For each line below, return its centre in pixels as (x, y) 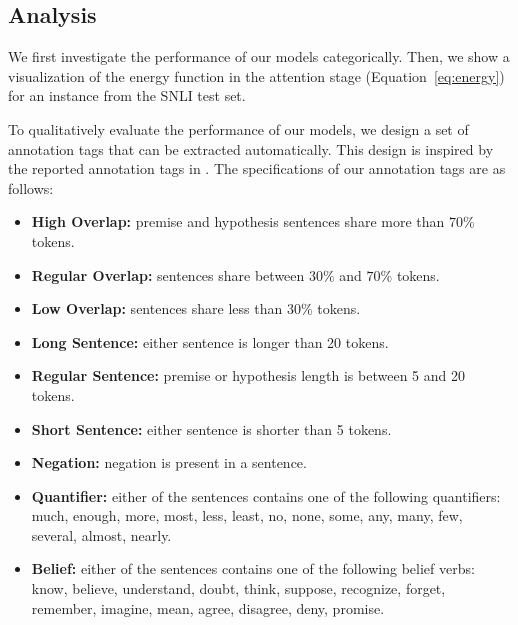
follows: (31, 187)
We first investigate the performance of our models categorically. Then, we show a (259, 56)
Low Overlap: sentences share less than (157, 308)
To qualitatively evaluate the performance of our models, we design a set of (238, 128)
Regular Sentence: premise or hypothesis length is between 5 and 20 (248, 375)
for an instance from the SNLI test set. (127, 95)
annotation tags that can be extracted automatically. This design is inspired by (251, 148)
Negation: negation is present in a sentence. (169, 462)
